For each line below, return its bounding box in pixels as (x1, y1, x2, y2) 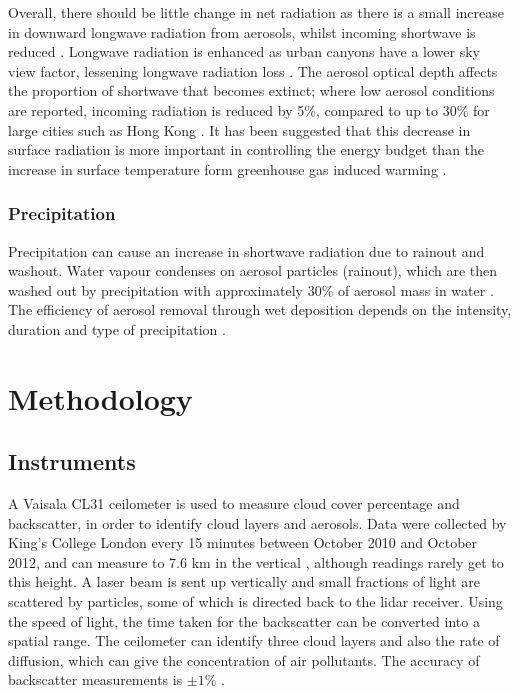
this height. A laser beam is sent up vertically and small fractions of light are (8, 571, 480, 592)
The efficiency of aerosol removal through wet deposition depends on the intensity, (8, 299, 512, 320)
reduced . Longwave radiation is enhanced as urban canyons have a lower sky (8, 41, 480, 62)
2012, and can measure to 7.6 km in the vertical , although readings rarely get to (8, 551, 504, 572)
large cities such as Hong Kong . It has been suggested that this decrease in (8, 119, 471, 140)
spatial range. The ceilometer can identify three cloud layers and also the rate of (8, 630, 500, 651)
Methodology (8, 377, 193, 418)
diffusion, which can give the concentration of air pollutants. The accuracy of (8, 649, 480, 670)
